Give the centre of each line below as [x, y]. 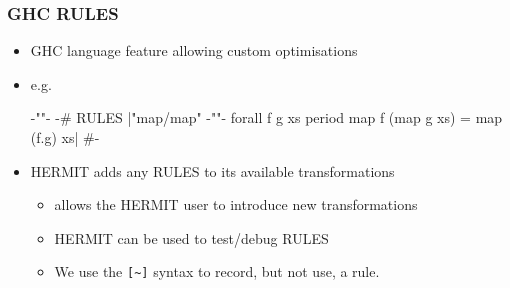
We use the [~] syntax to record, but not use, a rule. [217, 271]
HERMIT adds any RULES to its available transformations [212, 170]
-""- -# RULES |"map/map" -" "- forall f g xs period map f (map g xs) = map [266, 117]
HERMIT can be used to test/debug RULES [191, 237]
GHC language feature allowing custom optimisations [194, 50]
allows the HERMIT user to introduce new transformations [236, 204]
